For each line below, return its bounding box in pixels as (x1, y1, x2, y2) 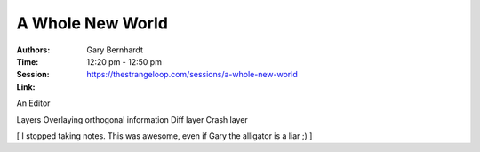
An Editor (16, 98, 51, 108)
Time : (16, 56, 39, 67)
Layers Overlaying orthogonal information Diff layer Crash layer (16, 114, 248, 124)
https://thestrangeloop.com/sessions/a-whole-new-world (86, 69, 298, 80)
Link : (16, 81, 36, 92)
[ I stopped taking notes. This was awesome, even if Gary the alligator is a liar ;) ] (16, 130, 313, 141)
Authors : (16, 44, 51, 55)
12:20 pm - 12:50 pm (86, 56, 162, 67)
